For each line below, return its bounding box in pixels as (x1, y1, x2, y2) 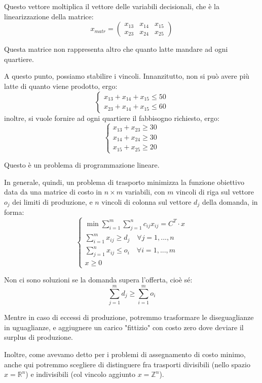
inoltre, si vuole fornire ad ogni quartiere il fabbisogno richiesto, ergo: (4, 112, 219, 123)
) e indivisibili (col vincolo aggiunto (25, 369, 136, 379)
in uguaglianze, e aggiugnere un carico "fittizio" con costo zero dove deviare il (4, 322, 244, 332)
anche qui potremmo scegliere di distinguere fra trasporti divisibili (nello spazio (4, 359, 250, 369)
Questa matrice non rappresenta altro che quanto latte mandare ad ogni (4, 44, 228, 54)
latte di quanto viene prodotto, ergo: (4, 80, 118, 91)
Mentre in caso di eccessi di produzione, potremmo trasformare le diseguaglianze (4, 312, 254, 323)
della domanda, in (202, 196, 258, 207)
